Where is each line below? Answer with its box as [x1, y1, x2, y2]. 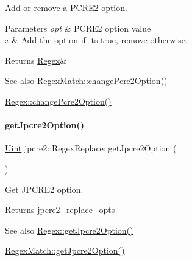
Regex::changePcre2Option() [5, 94, 112, 107]
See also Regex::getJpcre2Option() [5, 223, 133, 236]
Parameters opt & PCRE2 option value [5, 21, 151, 34]
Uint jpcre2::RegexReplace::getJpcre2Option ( [5, 142, 177, 155]
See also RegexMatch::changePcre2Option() [5, 74, 168, 87]
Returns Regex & [5, 54, 67, 66]
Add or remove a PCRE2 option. [5, 1, 127, 13]
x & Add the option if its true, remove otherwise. [5, 33, 188, 46]
